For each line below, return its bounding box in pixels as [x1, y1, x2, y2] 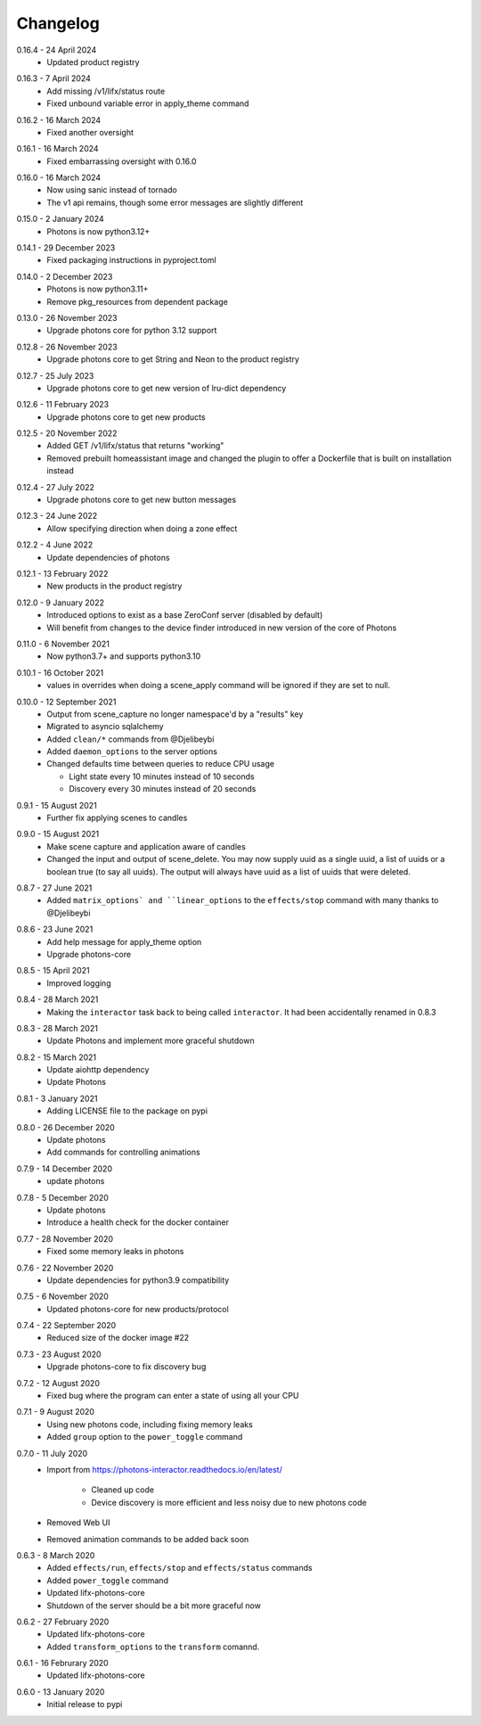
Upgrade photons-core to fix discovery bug [46, 1361, 207, 1372]
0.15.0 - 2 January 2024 [16, 214, 104, 225]
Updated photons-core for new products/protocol [46, 1303, 229, 1314]
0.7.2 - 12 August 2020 [16, 1377, 100, 1388]
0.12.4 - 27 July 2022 [16, 481, 95, 492]
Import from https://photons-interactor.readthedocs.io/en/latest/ [46, 1465, 282, 1474]
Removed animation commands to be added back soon [46, 1533, 249, 1544]
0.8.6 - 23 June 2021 [16, 924, 94, 935]
